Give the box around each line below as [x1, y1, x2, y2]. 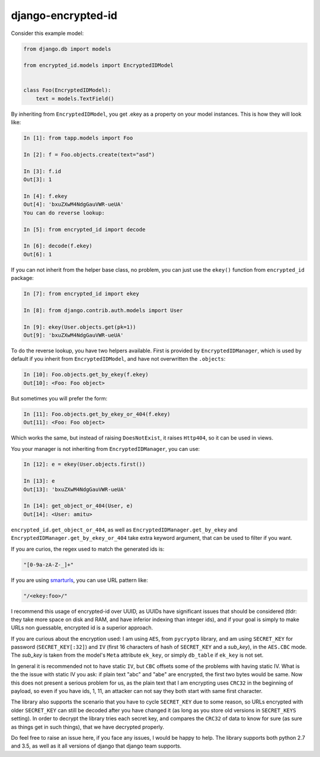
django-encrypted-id [11, 9, 118, 22]
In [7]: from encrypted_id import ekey [23, 291, 139, 297]
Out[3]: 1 [23, 176, 52, 183]
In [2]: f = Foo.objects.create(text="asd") [23, 151, 155, 158]
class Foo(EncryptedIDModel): [23, 87, 111, 94]
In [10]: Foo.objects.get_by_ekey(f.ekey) [23, 371, 149, 378]
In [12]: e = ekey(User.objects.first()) [23, 461, 146, 468]
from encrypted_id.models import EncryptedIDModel [23, 62, 174, 69]
